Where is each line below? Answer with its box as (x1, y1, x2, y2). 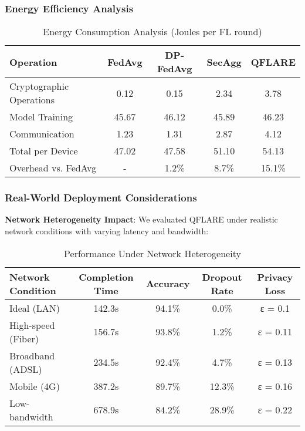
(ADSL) (9, 362, 42, 376)
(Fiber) (9, 331, 39, 345)
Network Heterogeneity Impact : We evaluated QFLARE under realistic (5, 213, 278, 225)
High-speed (9, 318, 55, 332)
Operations (9, 93, 55, 107)
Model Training (9, 110, 73, 124)
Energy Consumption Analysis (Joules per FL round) (43, 25, 262, 39)
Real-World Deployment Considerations (5, 190, 197, 205)
